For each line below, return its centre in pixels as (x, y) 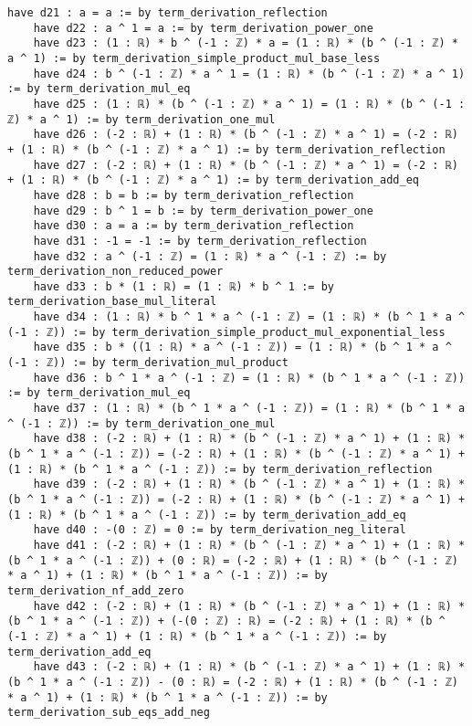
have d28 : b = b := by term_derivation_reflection (194, 195)
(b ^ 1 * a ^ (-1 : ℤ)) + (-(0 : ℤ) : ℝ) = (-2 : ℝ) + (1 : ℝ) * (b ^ (226, 621)
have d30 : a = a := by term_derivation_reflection (194, 226)
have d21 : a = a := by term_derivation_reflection (168, 13)
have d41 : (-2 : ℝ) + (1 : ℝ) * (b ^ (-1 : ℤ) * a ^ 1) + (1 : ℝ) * (249, 545)
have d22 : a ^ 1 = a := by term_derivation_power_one (203, 28)
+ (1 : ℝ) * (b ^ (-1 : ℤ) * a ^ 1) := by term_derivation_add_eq (214, 180)
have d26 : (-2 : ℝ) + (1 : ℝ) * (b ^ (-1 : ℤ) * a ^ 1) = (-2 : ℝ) (246, 135)
